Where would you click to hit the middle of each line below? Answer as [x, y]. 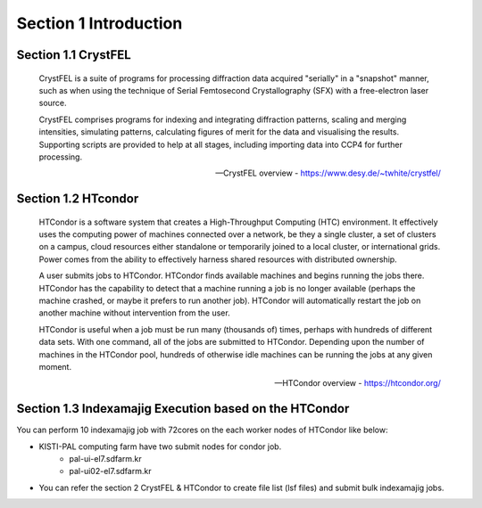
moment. [55, 367]
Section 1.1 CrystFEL [74, 55]
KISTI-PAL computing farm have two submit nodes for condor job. [160, 447]
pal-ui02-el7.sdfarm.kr [110, 471]
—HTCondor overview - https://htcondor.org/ [357, 383]
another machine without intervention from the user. [135, 313]
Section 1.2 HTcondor [78, 199]
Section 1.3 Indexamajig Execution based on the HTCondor [183, 409]
